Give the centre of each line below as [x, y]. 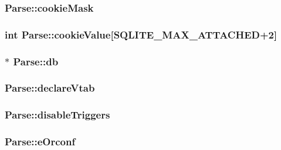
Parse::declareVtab [50, 88]
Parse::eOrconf [40, 142]
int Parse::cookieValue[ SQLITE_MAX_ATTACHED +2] [141, 34]
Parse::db [36, 61]
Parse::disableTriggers [57, 115]
